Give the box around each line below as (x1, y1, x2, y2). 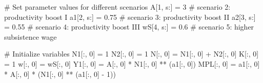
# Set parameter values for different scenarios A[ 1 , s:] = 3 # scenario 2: (4, 2, 231, 12)
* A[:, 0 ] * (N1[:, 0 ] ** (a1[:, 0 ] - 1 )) (4, 68, 116, 79)
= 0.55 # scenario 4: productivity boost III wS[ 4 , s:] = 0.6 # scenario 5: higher (4, 21, 254, 32)
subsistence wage (4, 31, 57, 42)
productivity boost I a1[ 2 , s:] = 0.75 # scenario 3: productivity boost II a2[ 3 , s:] (4, 11, 256, 22)
